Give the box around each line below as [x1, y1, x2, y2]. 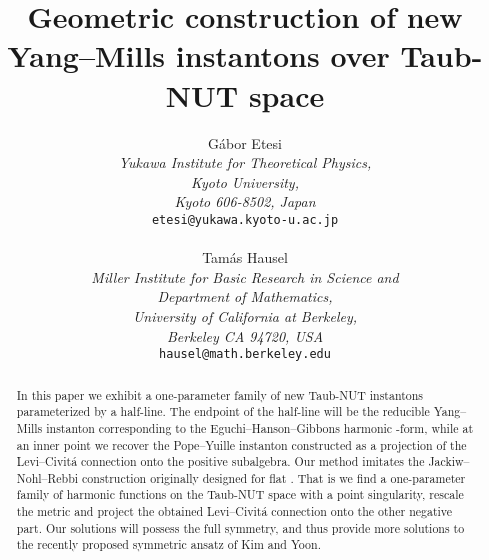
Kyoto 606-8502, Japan [174, 191, 316, 212]
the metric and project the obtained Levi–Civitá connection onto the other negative [16, 503, 453, 520]
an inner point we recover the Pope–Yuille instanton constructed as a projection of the [16, 436, 467, 453]
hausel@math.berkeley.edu [159, 347, 331, 362]
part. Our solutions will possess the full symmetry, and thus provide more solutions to [16, 519, 465, 536]
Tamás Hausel [202, 247, 288, 268]
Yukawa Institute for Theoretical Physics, [118, 152, 372, 173]
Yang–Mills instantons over [7, 35, 390, 76]
